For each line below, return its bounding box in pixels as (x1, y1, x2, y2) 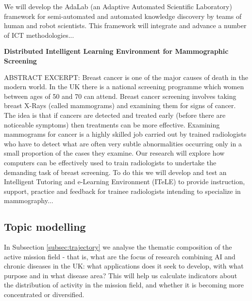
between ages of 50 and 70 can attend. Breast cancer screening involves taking (4, 91, 236, 101)
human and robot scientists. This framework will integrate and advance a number (4, 20, 247, 31)
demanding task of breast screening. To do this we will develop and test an (4, 167, 227, 177)
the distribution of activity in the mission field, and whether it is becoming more (4, 280, 244, 290)
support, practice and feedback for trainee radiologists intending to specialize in (4, 186, 241, 196)
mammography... (4, 195, 53, 206)
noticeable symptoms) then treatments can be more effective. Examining (4, 119, 220, 129)
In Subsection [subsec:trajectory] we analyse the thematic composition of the (4, 242, 232, 252)
